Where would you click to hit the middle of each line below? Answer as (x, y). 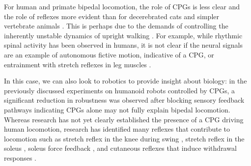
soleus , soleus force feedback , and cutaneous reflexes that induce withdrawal (120, 148)
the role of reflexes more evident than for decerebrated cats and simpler (112, 16)
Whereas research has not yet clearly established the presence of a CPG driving (124, 119)
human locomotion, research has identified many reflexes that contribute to (117, 129)
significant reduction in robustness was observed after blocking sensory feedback (124, 100)
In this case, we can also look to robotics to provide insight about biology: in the (125, 81)
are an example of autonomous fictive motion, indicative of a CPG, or (109, 54)
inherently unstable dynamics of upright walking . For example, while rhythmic (123, 35)
